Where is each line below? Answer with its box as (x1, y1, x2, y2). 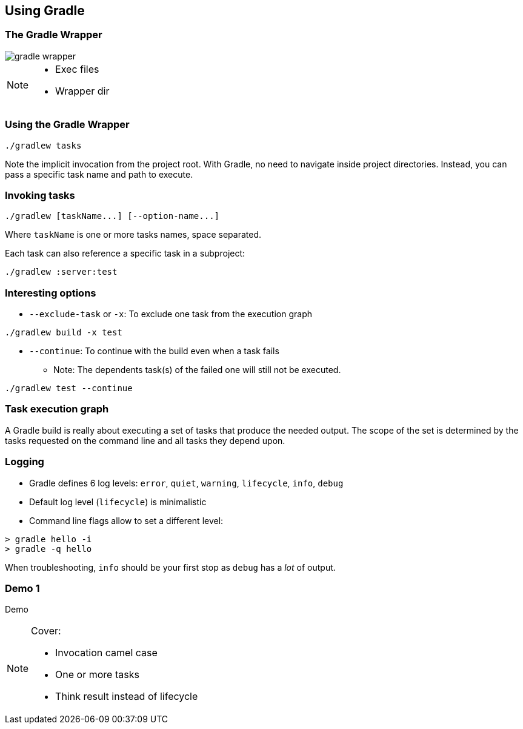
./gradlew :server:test (5, 267, 118, 277)
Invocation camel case (55, 647, 158, 659)
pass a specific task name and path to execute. (5, 169, 193, 180)
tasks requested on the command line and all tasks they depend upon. (5, 435, 285, 446)
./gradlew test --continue (5, 383, 133, 394)
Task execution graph (5, 403, 109, 415)
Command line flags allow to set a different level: (29, 515, 224, 526)
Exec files (55, 62, 99, 75)
